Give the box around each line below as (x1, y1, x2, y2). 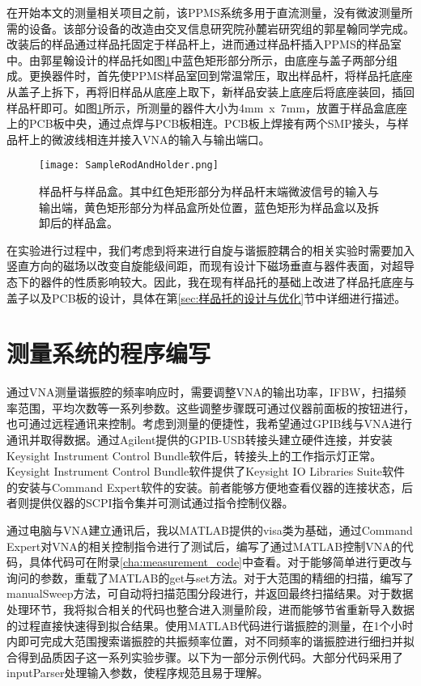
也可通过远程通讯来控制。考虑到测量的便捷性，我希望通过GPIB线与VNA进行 (6, 415, 412, 432)
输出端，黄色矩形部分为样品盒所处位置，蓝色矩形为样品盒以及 (39, 198, 368, 215)
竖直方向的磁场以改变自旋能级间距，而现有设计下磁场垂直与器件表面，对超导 (6, 257, 415, 274)
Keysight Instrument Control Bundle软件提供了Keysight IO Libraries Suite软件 (6, 463, 406, 480)
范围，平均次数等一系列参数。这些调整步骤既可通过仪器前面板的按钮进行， (17, 399, 415, 416)
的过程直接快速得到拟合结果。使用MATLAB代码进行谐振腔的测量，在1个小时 (6, 616, 414, 633)
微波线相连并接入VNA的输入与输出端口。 (51, 130, 270, 147)
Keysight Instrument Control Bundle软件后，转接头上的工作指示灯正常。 (6, 447, 382, 464)
